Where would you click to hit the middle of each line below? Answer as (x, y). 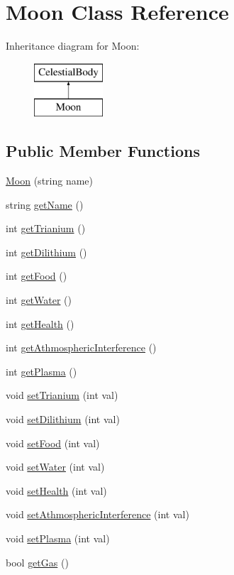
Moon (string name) (50, 181)
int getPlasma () (41, 371)
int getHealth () (40, 323)
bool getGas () (37, 562)
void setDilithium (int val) (63, 419)
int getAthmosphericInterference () (81, 347)
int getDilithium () (46, 252)
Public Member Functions (103, 151)
